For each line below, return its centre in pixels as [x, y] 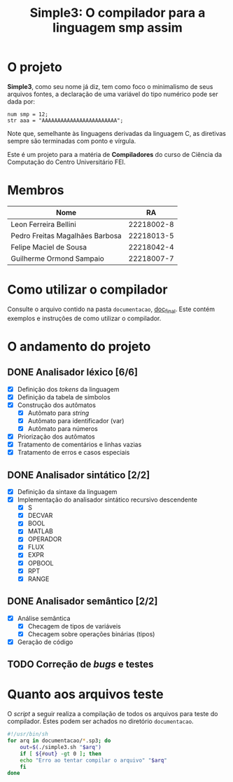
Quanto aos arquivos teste [85, 694]
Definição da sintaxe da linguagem [67, 491]
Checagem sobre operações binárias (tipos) [91, 634]
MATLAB [41, 531]
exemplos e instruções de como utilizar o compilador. [84, 318]
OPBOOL [41, 563]
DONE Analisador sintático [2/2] [79, 475]
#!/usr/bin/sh [28, 734]
